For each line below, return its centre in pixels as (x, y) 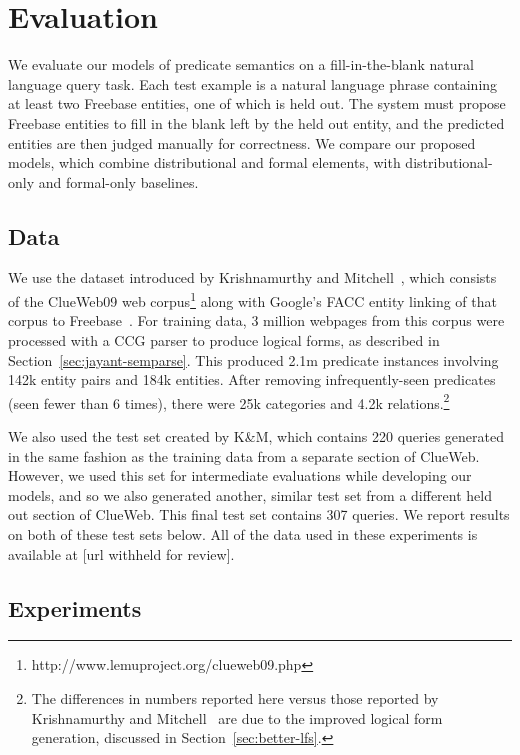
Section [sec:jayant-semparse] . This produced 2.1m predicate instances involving (253, 359)
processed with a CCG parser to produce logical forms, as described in (224, 339)
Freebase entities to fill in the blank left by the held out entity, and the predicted (256, 122)
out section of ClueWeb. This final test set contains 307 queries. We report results (259, 514)
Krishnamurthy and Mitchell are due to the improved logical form (237, 717)
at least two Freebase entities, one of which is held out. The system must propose (257, 103)
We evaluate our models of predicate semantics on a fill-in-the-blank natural (241, 64)
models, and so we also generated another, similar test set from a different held (250, 494)
